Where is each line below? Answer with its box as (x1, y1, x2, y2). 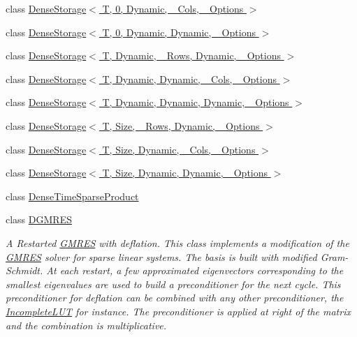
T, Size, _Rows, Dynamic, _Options (102, 118, 260, 133)
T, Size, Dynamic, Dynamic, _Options (102, 165, 268, 180)
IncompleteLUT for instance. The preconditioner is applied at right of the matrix (6, 304, 351, 318)
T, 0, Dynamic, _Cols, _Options (102, 1, 244, 15)
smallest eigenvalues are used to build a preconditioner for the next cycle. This (6, 276, 341, 291)
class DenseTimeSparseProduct (6, 188, 139, 203)
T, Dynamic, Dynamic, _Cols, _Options (102, 71, 277, 86)
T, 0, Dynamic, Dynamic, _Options (102, 24, 256, 39)
